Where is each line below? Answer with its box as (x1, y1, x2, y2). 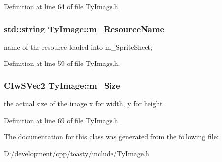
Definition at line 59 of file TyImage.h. (4, 58, 120, 68)
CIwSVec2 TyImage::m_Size (4, 79, 120, 91)
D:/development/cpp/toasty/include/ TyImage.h (4, 148, 149, 158)
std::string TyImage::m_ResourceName (4, 22, 165, 34)
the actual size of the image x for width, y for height (4, 98, 163, 109)
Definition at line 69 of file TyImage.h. (4, 115, 120, 125)
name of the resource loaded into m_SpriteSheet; (4, 41, 152, 52)
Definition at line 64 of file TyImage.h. (4, 1, 120, 11)
